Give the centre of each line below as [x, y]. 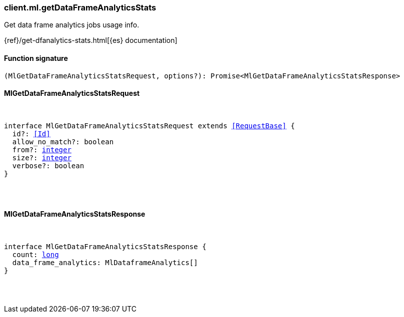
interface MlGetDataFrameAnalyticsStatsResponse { [105, 247]
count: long [35, 255]
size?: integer [42, 158]
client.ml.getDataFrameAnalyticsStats [80, 7]
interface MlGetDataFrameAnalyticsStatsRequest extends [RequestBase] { [149, 126]
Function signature [36, 58]
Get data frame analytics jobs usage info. [72, 25]
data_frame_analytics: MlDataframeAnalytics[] [105, 263]
